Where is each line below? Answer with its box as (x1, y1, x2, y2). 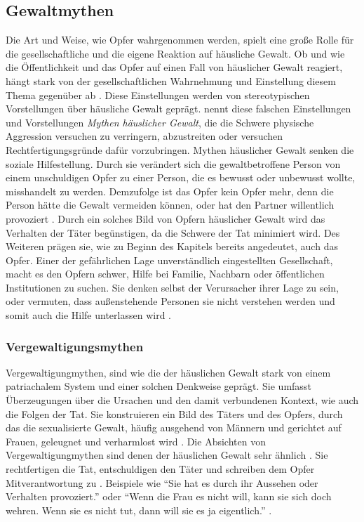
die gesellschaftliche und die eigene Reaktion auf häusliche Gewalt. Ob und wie (6, 46, 345, 60)
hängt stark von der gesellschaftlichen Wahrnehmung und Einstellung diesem (6, 73, 336, 88)
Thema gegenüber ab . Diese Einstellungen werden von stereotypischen (6, 87, 310, 102)
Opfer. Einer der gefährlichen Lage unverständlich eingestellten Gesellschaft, (6, 252, 333, 267)
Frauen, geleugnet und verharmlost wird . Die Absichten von (6, 433, 266, 448)
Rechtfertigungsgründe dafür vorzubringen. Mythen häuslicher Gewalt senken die (6, 142, 354, 157)
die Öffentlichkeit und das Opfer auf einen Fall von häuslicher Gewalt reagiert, (6, 60, 343, 74)
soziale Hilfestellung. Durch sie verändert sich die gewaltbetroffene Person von (6, 156, 341, 171)
